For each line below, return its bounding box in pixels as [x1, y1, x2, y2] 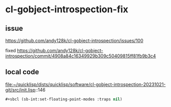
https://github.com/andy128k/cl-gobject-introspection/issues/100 [5, 37, 143, 44]
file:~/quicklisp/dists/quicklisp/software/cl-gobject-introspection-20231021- [5, 81, 166, 88]
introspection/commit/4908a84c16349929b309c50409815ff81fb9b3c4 [5, 53, 156, 59]
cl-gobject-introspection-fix [5, 4, 129, 15]
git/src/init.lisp [5, 87, 36, 93]
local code [5, 68, 39, 76]
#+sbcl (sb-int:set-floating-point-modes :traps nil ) [5, 96, 123, 102]
